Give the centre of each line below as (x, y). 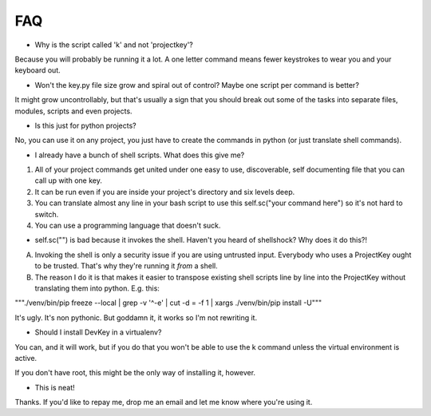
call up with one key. (69, 180)
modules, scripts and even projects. (73, 111)
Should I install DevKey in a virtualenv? (98, 332)
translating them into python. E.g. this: (97, 288)
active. (26, 358)
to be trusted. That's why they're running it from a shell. (127, 266)
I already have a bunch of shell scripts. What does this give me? (140, 155)
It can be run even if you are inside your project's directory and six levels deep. (165, 192)
